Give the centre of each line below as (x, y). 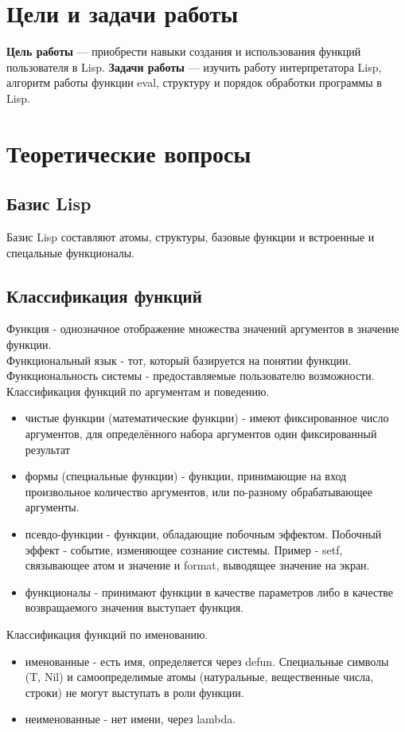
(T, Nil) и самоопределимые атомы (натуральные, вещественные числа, (199, 677)
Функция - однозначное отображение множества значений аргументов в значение (203, 329)
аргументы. (52, 507)
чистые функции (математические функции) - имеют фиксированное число (207, 418)
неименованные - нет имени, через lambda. (130, 719)
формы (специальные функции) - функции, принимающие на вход (186, 476)
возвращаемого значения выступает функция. (134, 607)
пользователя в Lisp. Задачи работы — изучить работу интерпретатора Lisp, (194, 67)
